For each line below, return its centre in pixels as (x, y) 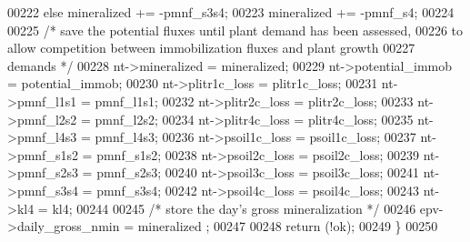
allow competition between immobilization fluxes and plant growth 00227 (211, 48)
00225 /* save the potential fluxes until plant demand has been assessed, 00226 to (235, 30)
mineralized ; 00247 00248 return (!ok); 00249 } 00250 (288, 226)
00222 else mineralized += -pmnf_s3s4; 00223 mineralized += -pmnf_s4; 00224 (231, 12)
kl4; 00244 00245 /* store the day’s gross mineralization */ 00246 (234, 208)
